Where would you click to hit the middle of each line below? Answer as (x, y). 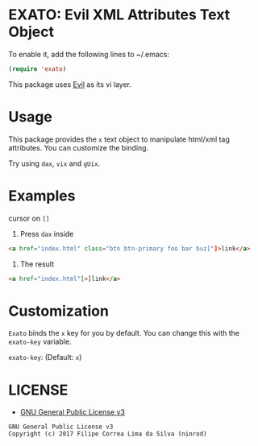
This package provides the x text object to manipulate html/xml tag (119, 139)
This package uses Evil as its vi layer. (70, 84)
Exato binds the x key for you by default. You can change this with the (124, 333)
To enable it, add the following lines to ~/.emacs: (89, 54)
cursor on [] (29, 218)
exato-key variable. (40, 342)
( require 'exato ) (37, 69)
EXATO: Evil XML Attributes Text (119, 15)
